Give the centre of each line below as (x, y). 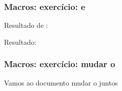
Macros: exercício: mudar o (60, 64)
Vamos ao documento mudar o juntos (61, 82)
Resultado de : (26, 25)
